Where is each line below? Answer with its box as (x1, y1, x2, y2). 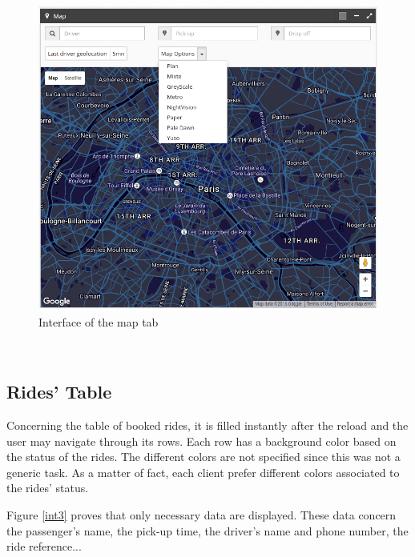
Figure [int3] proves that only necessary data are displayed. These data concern (6, 507, 397, 523)
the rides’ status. (6, 479, 89, 496)
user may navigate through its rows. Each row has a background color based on (6, 432, 397, 449)
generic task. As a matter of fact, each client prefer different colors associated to (6, 463, 400, 480)
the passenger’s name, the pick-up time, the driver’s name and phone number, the (6, 522, 409, 539)
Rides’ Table (6, 379, 112, 404)
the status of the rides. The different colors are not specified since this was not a (6, 448, 401, 465)
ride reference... (6, 538, 82, 555)
